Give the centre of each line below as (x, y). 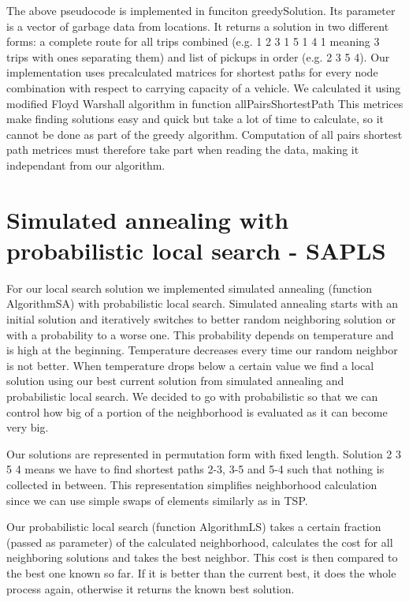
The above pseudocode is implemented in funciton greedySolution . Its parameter (201, 10)
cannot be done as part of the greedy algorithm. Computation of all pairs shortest (204, 134)
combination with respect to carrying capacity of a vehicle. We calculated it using (204, 87)
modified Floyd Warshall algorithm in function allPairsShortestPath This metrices (205, 103)
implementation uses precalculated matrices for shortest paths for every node (192, 72)
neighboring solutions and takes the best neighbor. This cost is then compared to (202, 557)
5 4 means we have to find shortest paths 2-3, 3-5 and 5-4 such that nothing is (195, 469)
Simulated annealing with (148, 219)
